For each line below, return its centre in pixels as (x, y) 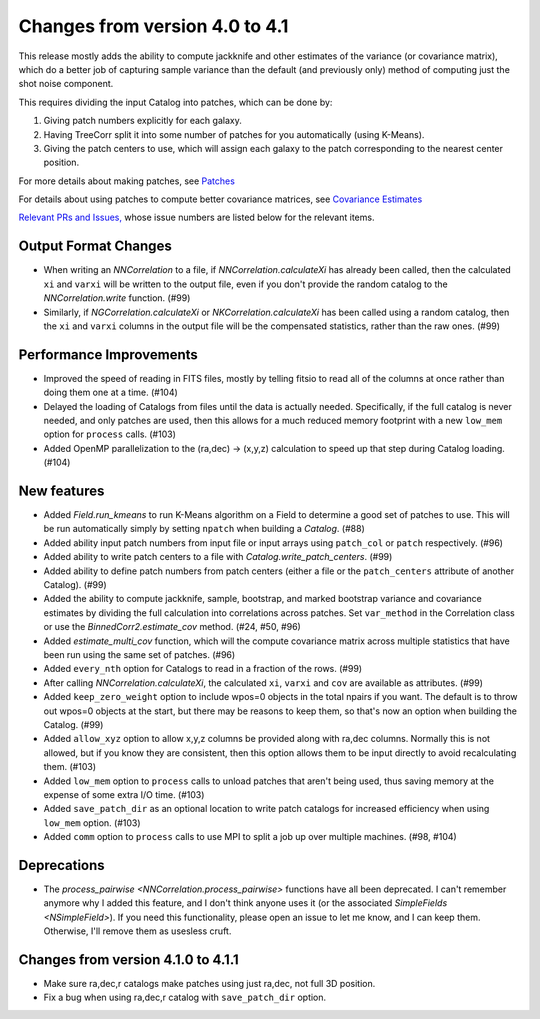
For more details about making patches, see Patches (126, 181)
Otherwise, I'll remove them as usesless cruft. (137, 931)
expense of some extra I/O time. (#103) (124, 794)
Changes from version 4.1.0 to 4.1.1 (128, 959)
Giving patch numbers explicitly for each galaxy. (142, 121)
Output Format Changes (95, 246)
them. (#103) (70, 767)
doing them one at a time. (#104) (111, 392)
